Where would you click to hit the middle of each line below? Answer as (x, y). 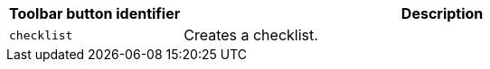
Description (442, 13)
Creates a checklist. (251, 35)
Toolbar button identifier (95, 13)
